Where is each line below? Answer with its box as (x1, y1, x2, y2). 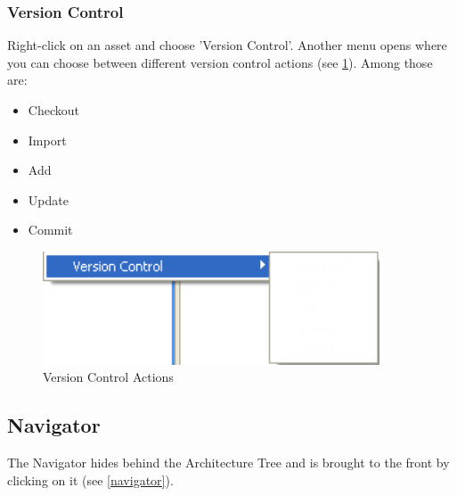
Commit (28, 220, 73, 239)
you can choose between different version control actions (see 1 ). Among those (7, 53, 433, 71)
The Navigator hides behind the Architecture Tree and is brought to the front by (7, 453, 450, 472)
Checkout (28, 101, 79, 119)
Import (28, 130, 67, 149)
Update (28, 190, 69, 209)
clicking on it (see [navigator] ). (7, 470, 174, 489)
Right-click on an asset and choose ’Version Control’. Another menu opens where (7, 36, 447, 54)
